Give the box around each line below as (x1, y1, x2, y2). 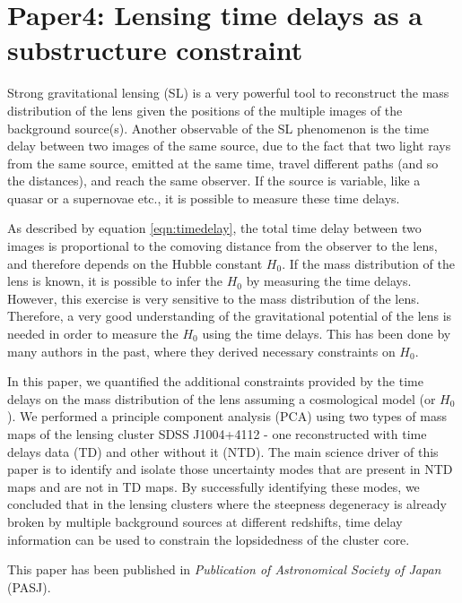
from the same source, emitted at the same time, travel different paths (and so (7, 153, 439, 172)
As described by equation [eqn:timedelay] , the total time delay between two (7, 219, 422, 237)
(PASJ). (7, 577, 51, 596)
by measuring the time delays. (246, 271, 412, 290)
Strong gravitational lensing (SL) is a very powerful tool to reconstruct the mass (7, 83, 449, 102)
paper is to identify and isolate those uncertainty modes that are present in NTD (7, 460, 453, 478)
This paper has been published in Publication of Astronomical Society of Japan (7, 560, 441, 579)
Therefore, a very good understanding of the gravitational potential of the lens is (7, 306, 452, 325)
